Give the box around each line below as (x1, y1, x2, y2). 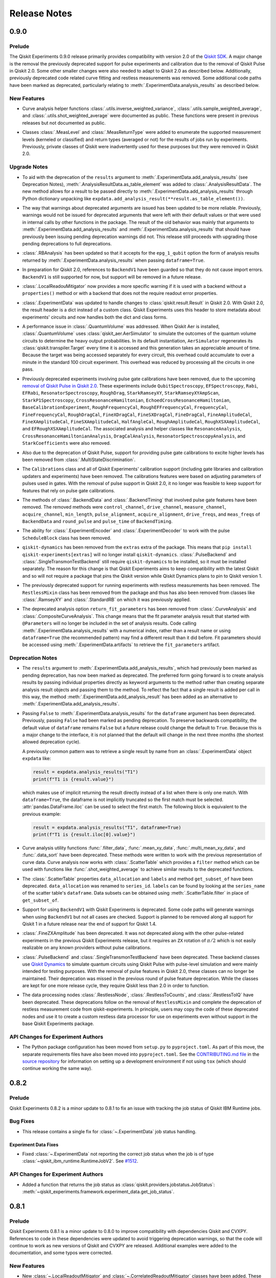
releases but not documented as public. (22, 120, 106, 126)
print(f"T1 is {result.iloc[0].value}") (33, 832, 135, 838)
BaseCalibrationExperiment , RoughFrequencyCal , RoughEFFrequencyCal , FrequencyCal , (22, 404, 228, 410)
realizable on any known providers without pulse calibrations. (22, 945, 152, 951)
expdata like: (22, 756, 51, 762)
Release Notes (9, 8, 73, 19)
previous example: (22, 811, 61, 817)
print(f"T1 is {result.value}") (33, 776, 114, 782)
